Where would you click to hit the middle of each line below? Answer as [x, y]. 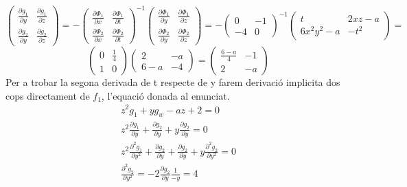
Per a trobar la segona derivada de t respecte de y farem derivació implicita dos [173, 82]
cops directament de [48, 95]
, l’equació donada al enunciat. [165, 95]
